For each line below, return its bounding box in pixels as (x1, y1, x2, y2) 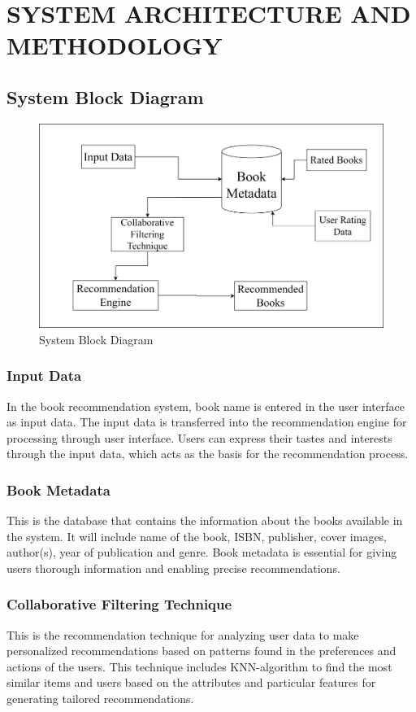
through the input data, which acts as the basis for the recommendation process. (6, 445, 409, 462)
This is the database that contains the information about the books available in (6, 512, 403, 529)
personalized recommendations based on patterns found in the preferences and (6, 642, 396, 659)
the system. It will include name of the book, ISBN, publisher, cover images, (6, 527, 388, 544)
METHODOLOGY (6, 28, 223, 62)
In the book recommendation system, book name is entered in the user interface (6, 397, 405, 414)
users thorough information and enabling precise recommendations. (6, 559, 340, 576)
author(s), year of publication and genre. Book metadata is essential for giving (6, 544, 397, 561)
